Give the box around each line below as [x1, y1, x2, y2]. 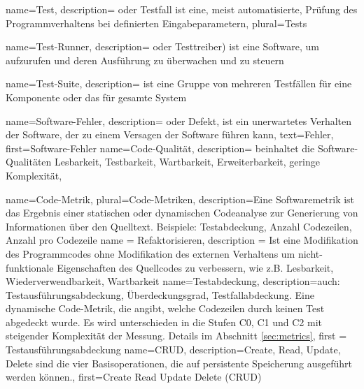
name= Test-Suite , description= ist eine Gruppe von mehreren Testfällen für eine [6, 76, 352, 91]
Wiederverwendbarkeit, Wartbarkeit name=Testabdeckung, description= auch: [6, 274, 340, 288]
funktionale [6, 260, 54, 274]
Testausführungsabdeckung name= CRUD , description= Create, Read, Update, [6, 342, 341, 357]
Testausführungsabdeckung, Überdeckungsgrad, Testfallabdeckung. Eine [6, 287, 314, 302]
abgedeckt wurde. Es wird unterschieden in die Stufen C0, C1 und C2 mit [6, 314, 322, 329]
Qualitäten [6, 154, 52, 169]
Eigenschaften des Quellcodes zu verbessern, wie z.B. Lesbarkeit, [57, 260, 334, 274]
